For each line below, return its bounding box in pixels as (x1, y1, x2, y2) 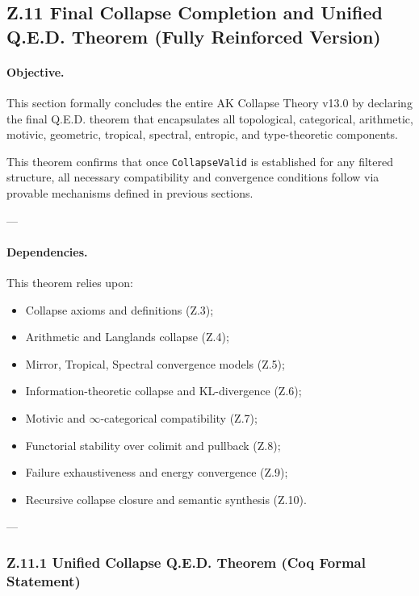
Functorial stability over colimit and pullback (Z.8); (25, 436, 281, 453)
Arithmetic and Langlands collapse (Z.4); (25, 328, 229, 345)
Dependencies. (6, 243, 88, 260)
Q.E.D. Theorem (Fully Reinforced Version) (6, 23, 381, 48)
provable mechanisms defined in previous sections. (6, 185, 253, 201)
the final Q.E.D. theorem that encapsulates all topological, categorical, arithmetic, (6, 110, 413, 127)
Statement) (6, 570, 81, 590)
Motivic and (25, 409, 86, 426)
